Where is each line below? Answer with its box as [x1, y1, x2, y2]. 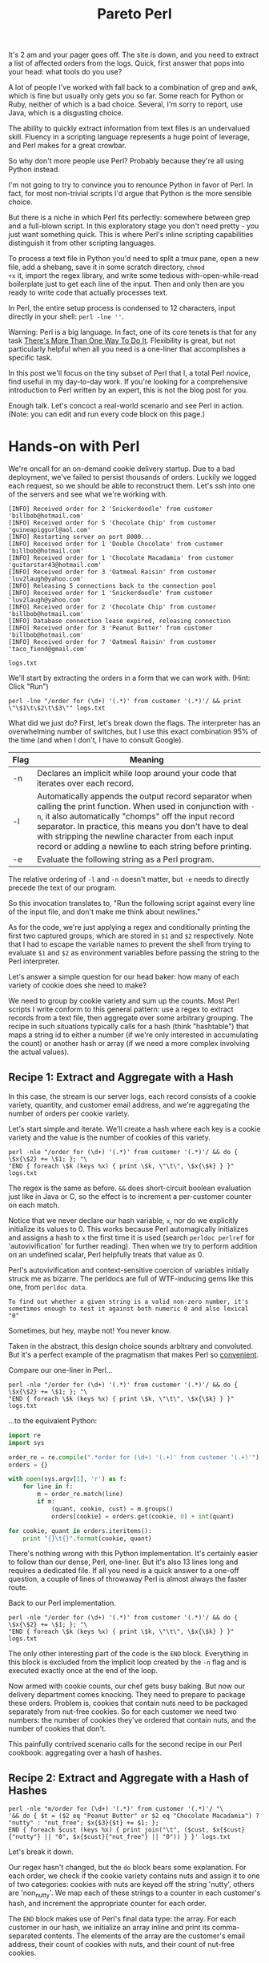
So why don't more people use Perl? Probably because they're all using [8, 156, 244, 166]
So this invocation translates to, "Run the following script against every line [8, 899, 255, 908]
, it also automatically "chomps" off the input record [41, 811, 235, 822]
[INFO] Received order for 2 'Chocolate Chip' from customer [8, 603, 217, 611]
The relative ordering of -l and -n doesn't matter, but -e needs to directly [8, 875, 250, 884]
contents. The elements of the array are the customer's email [43, 1931, 246, 1941]
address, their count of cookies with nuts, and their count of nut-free [8, 1940, 235, 1949]
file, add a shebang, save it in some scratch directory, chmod [8, 262, 206, 272]
